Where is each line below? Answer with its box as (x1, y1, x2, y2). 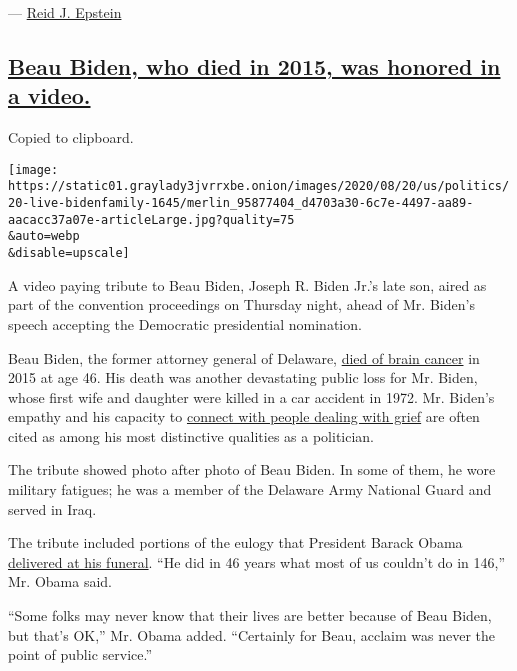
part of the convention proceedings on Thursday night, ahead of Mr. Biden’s (8, 294, 475, 315)
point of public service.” (8, 644, 153, 665)
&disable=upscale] (8, 246, 130, 261)
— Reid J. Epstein (8, 2, 122, 22)
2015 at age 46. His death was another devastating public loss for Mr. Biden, (8, 367, 478, 388)
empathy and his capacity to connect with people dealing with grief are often (8, 406, 480, 427)
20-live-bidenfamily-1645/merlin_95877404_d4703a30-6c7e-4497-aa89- (8, 196, 474, 211)
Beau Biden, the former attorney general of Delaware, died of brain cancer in (8, 347, 480, 368)
